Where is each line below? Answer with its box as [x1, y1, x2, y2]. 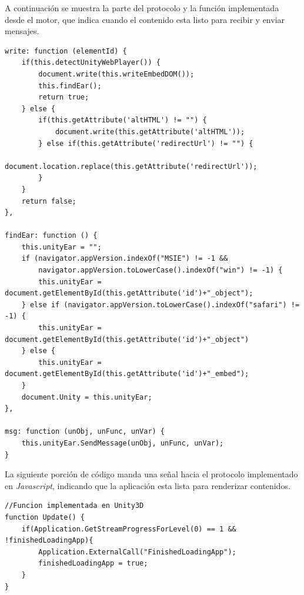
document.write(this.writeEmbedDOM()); [38, 69, 195, 78]
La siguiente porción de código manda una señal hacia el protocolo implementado [5, 468, 298, 480]
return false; [21, 197, 76, 205]
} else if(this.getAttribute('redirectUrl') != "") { [38, 139, 253, 148]
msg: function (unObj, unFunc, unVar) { [5, 427, 165, 436]
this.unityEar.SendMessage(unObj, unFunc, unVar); [21, 438, 224, 447]
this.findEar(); [38, 81, 102, 90]
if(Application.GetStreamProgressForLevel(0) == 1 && [21, 524, 236, 533]
